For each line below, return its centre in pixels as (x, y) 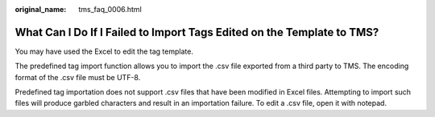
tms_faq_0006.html (110, 9)
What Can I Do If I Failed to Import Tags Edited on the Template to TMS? (197, 32)
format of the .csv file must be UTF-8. (78, 77)
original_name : (41, 9)
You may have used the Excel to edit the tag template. (104, 51)
